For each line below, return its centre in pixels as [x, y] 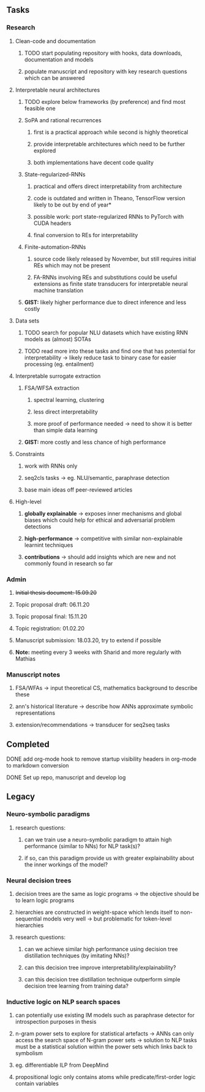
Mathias [25, 658]
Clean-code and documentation [55, 41]
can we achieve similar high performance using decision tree [101, 949]
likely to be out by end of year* [73, 205]
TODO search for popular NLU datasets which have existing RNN [106, 332]
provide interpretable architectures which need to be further [109, 144]
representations [35, 713]
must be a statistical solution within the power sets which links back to [104, 1047]
